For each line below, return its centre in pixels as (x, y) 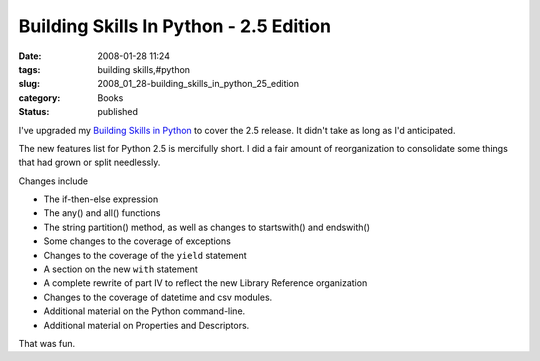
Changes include (53, 181)
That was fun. (47, 343)
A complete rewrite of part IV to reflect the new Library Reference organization (205, 283)
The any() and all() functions (102, 213)
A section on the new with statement (121, 269)
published (118, 112)
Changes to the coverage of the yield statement (145, 255)
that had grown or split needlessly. (89, 162)
